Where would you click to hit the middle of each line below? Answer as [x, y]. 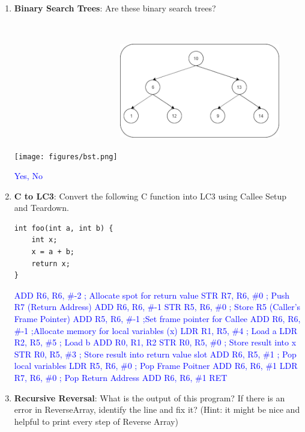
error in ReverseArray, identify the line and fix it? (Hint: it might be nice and [157, 409]
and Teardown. [41, 208]
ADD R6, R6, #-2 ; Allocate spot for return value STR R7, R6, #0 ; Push [152, 295]
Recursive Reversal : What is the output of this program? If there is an [149, 397]
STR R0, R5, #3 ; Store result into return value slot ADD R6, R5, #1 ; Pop [155, 354]
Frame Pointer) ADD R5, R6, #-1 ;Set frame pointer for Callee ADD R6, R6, [157, 318]
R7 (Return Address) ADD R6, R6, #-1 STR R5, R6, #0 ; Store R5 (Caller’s [157, 307]
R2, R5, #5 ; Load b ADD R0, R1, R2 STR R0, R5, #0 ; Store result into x [155, 342]
